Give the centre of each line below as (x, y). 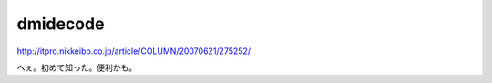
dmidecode (61, 24)
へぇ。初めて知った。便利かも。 (77, 67)
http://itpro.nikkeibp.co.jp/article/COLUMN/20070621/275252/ (133, 51)
